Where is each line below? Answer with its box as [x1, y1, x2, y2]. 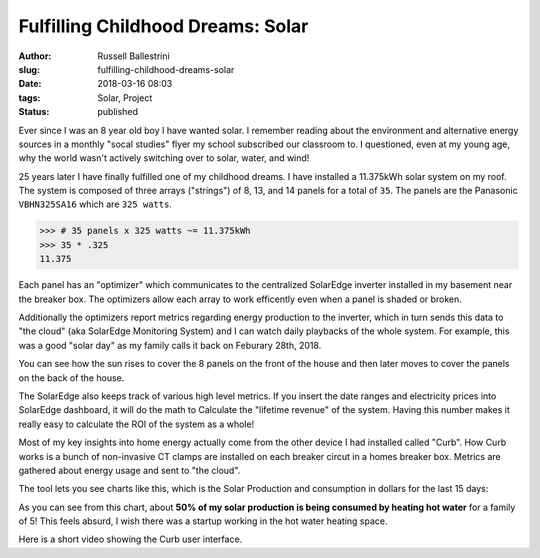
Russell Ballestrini [97, 50, 170, 62]
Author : [18, 50, 52, 62]
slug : [18, 63, 40, 75]
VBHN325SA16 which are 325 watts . [18, 198, 172, 210]
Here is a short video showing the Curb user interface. [18, 533, 243, 545]
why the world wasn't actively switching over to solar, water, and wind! [18, 152, 310, 164]
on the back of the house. [18, 371, 125, 384]
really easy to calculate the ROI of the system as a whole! [18, 418, 255, 430]
